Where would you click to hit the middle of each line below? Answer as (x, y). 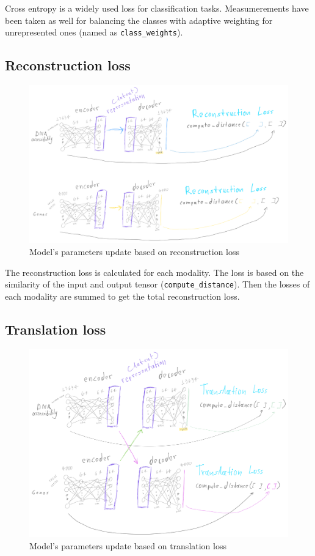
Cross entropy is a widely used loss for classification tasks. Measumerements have (157, 8)
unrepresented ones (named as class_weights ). (94, 32)
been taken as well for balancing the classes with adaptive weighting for (139, 20)
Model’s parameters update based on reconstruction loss (135, 252)
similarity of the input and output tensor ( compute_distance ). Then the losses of (157, 284)
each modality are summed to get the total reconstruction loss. (122, 296)
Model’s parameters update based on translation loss (128, 545)
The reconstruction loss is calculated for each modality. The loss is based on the (154, 272)
